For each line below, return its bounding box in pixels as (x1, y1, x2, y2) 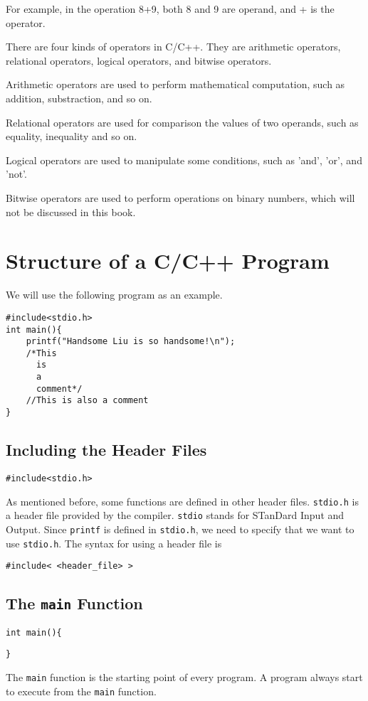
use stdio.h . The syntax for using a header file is (6, 535, 222, 550)
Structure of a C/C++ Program (6, 246, 330, 275)
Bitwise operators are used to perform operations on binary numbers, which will (6, 190, 355, 205)
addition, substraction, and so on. (6, 90, 152, 105)
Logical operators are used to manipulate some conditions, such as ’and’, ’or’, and (6, 152, 362, 167)
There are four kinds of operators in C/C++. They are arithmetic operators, (6, 39, 341, 54)
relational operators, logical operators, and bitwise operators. (6, 53, 272, 68)
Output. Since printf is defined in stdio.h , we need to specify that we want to (6, 521, 354, 536)
